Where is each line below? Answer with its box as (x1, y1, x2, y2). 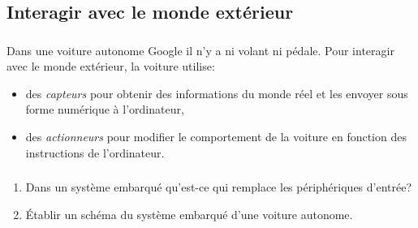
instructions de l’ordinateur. (25, 144, 165, 161)
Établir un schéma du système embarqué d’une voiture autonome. (25, 205, 353, 222)
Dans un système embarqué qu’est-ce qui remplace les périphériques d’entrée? (25, 179, 412, 196)
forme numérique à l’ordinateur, (25, 101, 184, 118)
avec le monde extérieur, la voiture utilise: (6, 58, 215, 75)
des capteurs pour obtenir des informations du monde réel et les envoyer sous (25, 84, 408, 101)
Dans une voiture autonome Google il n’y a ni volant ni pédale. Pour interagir (6, 41, 394, 58)
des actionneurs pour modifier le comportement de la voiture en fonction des (25, 128, 407, 145)
